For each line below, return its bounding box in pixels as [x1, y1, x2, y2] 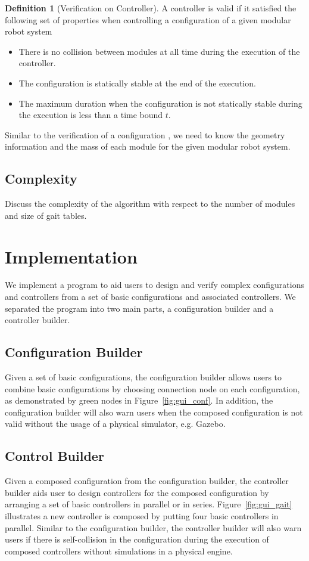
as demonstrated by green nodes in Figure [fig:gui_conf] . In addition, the [5, 394, 273, 407]
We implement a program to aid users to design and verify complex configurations [5, 278, 304, 291]
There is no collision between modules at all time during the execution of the [18, 45, 300, 57]
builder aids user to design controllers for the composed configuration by [5, 486, 269, 498]
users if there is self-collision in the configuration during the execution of [5, 533, 269, 545]
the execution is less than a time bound [18, 109, 163, 121]
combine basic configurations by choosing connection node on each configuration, [5, 382, 300, 395]
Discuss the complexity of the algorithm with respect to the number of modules [5, 197, 295, 210]
